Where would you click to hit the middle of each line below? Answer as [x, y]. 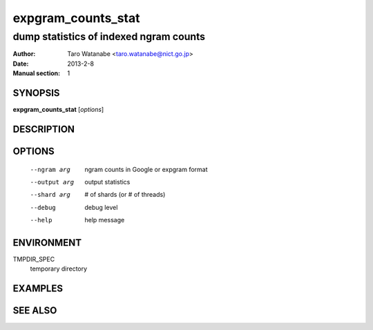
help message [105, 220]
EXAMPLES [38, 289]
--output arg [52, 182]
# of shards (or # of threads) [125, 195]
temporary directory [59, 269]
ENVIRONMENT [47, 243]
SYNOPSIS [36, 93]
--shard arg [50, 195]
